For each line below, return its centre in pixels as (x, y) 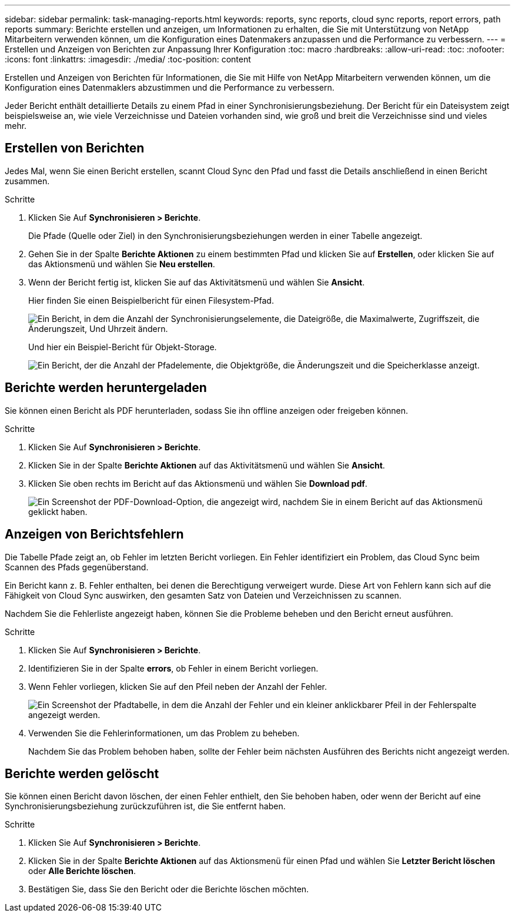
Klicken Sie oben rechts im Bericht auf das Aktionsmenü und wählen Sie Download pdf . (198, 483)
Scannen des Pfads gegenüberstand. (77, 567)
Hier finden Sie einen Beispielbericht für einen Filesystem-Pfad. (151, 300)
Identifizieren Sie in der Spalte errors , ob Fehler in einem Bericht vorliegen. (173, 668)
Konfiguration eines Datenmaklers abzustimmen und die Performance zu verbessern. (170, 87)
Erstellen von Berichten (75, 148)
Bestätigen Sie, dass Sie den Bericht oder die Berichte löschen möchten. (169, 889)
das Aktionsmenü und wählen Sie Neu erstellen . (122, 264)
